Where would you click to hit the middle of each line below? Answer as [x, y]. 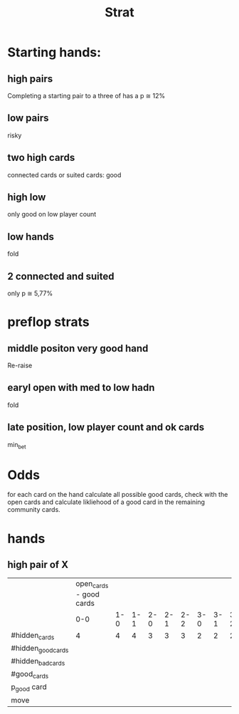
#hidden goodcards [40, 649]
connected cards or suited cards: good [64, 174]
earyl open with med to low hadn [81, 388]
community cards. [34, 510]
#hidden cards [33, 636]
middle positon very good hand [78, 348]
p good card [29, 688]
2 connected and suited [61, 276]
